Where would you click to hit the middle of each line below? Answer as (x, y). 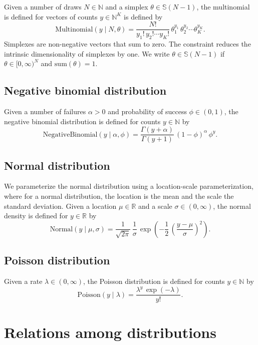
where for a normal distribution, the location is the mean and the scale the (119, 196)
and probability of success (147, 111)
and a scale (155, 206)
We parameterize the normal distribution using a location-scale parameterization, (129, 186)
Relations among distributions (110, 332)
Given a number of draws (43, 7)
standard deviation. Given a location (60, 206)
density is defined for (36, 216)
